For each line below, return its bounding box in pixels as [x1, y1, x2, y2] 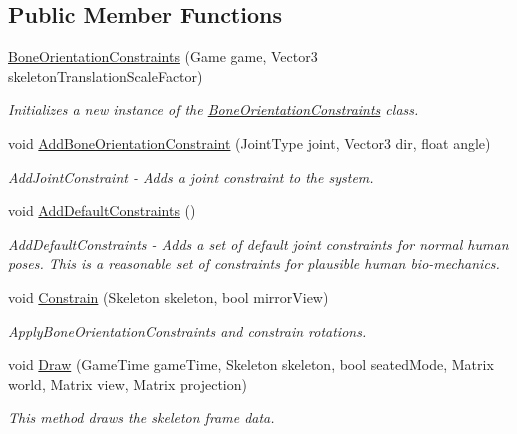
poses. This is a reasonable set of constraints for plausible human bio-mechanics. [8, 253, 500, 274]
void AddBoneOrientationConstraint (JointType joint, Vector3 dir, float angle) [8, 132, 491, 153]
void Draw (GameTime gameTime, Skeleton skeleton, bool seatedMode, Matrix [8, 354, 494, 375]
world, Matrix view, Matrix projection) [8, 373, 247, 394]
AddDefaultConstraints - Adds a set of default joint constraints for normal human [8, 233, 509, 254]
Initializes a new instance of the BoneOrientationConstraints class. [8, 99, 419, 120]
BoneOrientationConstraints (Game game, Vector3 [8, 46, 318, 67]
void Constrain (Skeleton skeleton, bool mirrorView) [8, 286, 329, 307]
